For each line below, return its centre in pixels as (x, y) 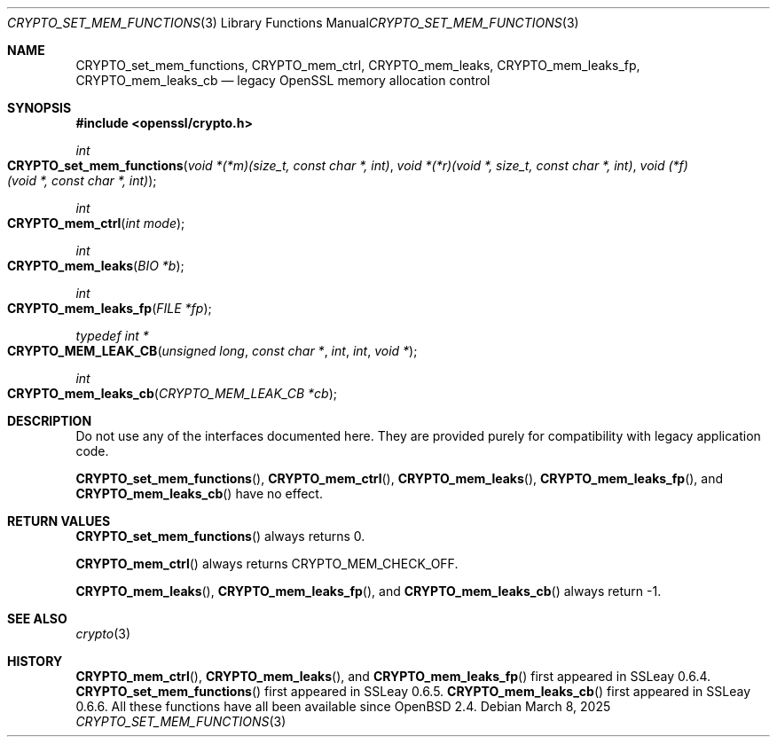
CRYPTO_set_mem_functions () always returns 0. (220, 536)
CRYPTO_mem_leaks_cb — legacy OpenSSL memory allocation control (283, 80)
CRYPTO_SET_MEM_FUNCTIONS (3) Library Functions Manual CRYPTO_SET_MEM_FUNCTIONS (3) (293, 23)
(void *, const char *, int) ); (82, 180)
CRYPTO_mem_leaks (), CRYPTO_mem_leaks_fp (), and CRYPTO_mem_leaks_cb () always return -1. (369, 591)
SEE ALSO (37, 619)
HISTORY (35, 661)
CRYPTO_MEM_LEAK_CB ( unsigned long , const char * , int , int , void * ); (212, 351)
